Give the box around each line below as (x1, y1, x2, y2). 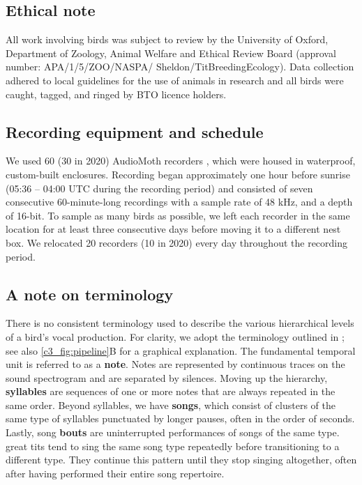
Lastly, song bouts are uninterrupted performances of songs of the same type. (6, 425, 340, 440)
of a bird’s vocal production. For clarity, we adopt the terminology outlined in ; (6, 329, 345, 344)
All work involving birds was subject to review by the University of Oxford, (6, 32, 329, 47)
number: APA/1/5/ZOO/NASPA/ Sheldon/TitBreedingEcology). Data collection (6, 59, 354, 74)
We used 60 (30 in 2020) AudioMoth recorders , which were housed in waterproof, (6, 153, 356, 168)
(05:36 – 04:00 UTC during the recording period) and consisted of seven (6, 180, 313, 195)
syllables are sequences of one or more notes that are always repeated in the (6, 384, 335, 399)
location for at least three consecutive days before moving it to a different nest (6, 222, 341, 236)
